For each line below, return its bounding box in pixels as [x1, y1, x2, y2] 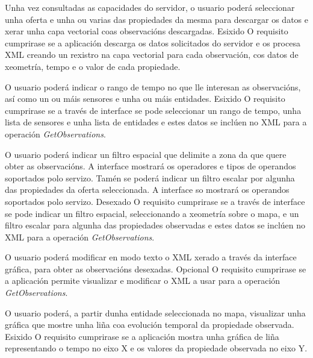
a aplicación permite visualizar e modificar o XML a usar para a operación [5, 274, 280, 287]
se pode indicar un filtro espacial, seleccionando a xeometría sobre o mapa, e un [5, 207, 299, 219]
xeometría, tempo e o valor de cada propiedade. [5, 60, 181, 72]
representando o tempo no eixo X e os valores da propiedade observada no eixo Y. [5, 342, 308, 354]
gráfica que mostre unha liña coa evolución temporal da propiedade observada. [5, 318, 294, 331]
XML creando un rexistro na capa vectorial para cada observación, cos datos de [5, 48, 299, 61]
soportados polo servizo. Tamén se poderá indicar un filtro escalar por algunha [5, 171, 295, 184]
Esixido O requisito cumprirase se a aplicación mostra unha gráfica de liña [5, 330, 279, 342]
